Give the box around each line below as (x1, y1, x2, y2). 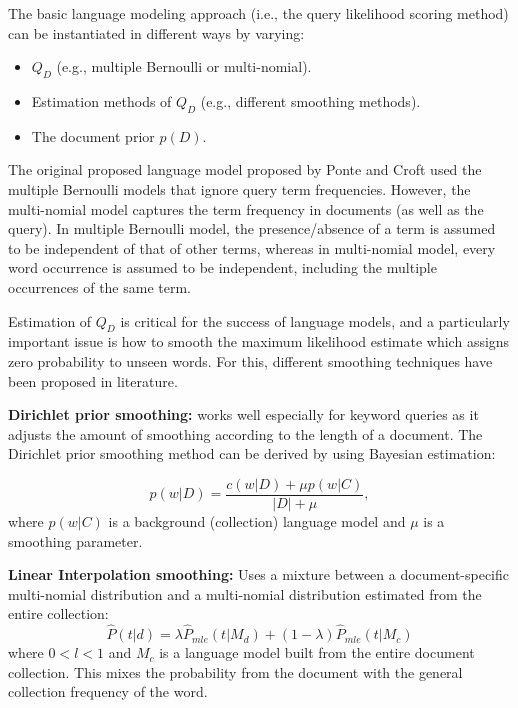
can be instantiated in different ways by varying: (8, 22, 305, 43)
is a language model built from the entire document (159, 642, 475, 663)
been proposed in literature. (8, 370, 178, 391)
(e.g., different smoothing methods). (200, 90, 421, 111)
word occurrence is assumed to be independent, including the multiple (8, 257, 437, 278)
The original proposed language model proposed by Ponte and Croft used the (8, 159, 482, 180)
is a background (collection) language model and (108, 510, 406, 531)
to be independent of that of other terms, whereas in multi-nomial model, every (8, 237, 496, 258)
